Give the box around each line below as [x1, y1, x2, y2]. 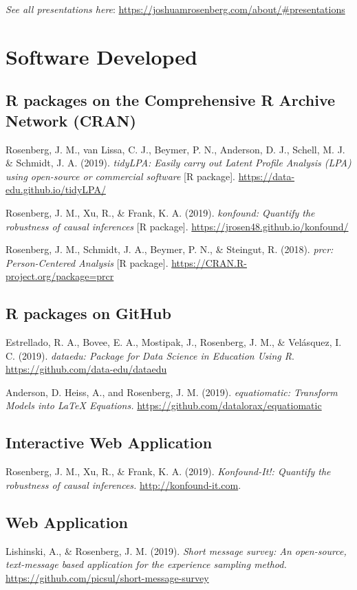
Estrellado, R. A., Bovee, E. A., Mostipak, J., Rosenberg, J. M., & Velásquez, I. [6, 335, 342, 349]
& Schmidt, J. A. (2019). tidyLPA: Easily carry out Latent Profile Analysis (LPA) [6, 155, 351, 170]
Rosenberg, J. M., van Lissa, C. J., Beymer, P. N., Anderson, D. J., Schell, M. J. [6, 142, 345, 156]
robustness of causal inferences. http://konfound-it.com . [6, 477, 241, 492]
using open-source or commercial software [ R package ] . [6, 168, 236, 183]
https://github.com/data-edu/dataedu [6, 362, 167, 376]
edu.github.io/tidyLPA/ [6, 182, 106, 197]
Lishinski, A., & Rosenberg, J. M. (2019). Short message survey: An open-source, [6, 543, 347, 558]
